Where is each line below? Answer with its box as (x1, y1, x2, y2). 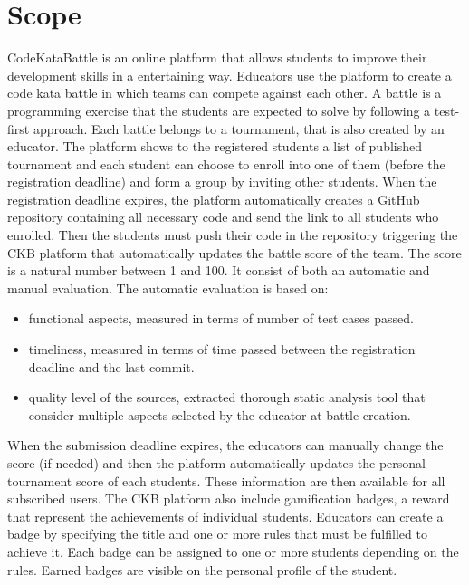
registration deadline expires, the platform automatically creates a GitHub (7, 189, 420, 208)
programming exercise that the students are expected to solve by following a (7, 101, 431, 120)
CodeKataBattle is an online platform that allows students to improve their (7, 48, 427, 67)
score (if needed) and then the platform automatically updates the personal (7, 454, 426, 472)
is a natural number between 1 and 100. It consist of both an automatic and (7, 261, 430, 280)
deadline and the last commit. (28, 357, 195, 376)
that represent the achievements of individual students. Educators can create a (7, 506, 444, 525)
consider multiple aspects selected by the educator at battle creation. (28, 405, 411, 424)
